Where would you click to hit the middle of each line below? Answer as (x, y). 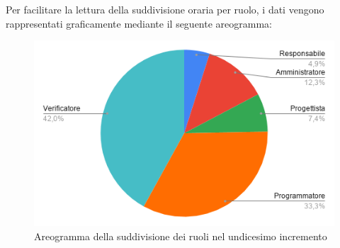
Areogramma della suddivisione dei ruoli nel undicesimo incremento (181, 236)
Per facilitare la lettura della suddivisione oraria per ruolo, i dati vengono (165, 9)
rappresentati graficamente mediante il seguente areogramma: (139, 23)
